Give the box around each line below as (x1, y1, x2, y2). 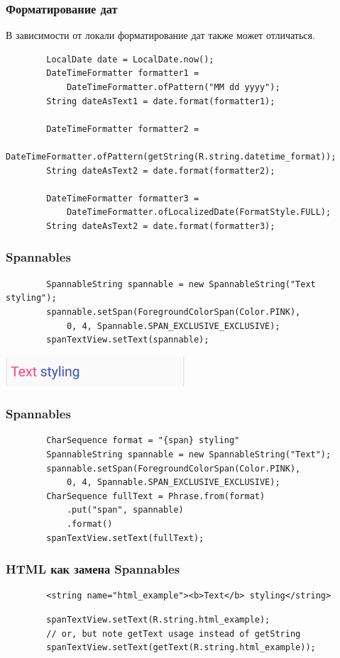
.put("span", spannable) (66, 505, 184, 515)
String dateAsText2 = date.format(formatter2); (46, 165, 275, 176)
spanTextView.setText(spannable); (46, 335, 209, 345)
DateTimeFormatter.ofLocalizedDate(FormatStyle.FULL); (66, 207, 331, 218)
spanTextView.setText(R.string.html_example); (46, 614, 270, 625)
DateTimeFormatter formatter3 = (46, 193, 199, 203)
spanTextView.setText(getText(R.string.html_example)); (46, 642, 316, 653)
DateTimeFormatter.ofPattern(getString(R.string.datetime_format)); (6, 151, 336, 162)
